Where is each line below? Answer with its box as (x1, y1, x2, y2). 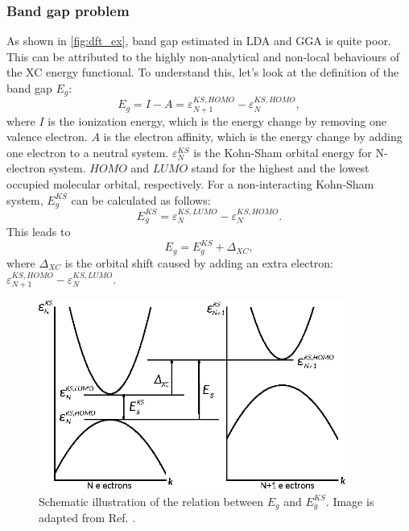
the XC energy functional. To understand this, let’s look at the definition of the (6, 64, 399, 81)
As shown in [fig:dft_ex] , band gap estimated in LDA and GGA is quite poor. (6, 32, 391, 49)
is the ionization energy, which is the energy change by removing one (48, 112, 386, 129)
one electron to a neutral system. (6, 143, 169, 160)
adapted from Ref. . (39, 509, 136, 526)
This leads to (6, 223, 71, 240)
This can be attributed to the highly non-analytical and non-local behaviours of (6, 48, 399, 64)
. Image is (325, 492, 374, 509)
